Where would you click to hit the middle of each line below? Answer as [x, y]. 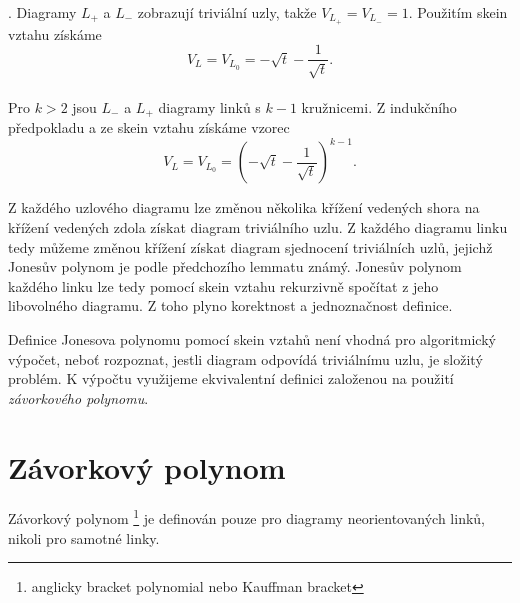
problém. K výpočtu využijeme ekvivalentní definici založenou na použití [231, 378]
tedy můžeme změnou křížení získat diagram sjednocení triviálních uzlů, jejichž [250, 246]
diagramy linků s [209, 106]
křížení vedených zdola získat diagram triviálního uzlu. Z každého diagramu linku [258, 227]
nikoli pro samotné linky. [84, 537]
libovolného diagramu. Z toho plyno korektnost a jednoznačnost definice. [230, 305]
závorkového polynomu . [78, 397]
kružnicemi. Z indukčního [379, 106]
